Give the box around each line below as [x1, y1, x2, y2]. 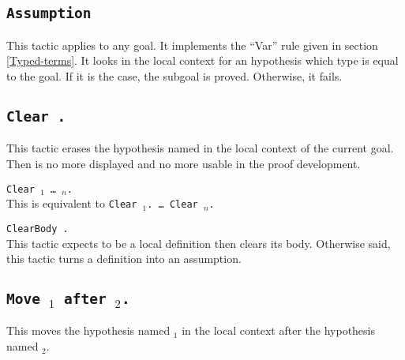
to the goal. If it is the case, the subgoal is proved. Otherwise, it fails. [6, 67, 343, 84]
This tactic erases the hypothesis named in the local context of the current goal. [6, 140, 394, 156]
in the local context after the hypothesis [182, 322, 375, 339]
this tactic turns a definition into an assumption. [6, 250, 242, 267]
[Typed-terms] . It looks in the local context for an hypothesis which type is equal [6, 52, 399, 69]
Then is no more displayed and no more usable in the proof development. [6, 155, 361, 171]
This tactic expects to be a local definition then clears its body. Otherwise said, [6, 234, 391, 251]
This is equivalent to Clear [6, 195, 137, 212]
